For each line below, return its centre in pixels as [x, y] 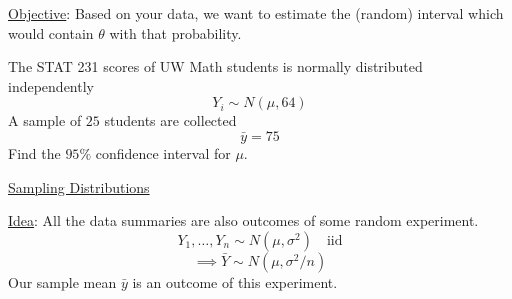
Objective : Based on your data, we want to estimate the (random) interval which [256, 13]
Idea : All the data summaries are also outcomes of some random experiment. [243, 220]
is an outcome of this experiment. [235, 281]
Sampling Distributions [79, 186]
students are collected [170, 120]
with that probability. [175, 32]
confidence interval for [163, 152]
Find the [34, 152]
